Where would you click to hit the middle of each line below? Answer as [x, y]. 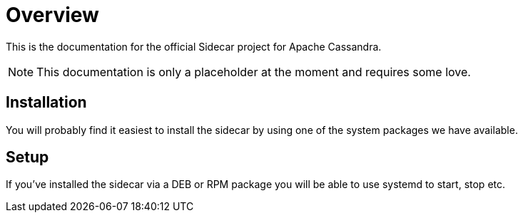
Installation [46, 103]
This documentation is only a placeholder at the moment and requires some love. [254, 72]
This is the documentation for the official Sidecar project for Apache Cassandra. [194, 46]
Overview [52, 15]
